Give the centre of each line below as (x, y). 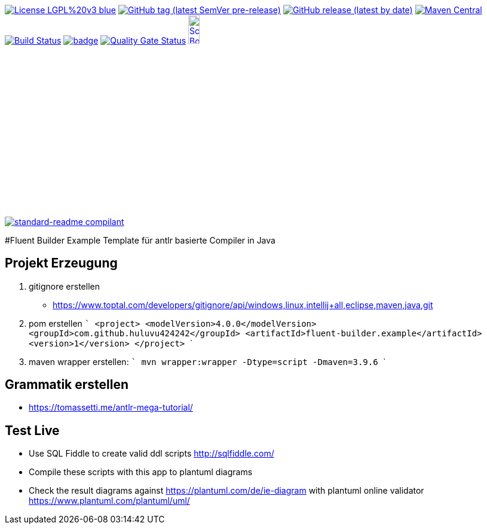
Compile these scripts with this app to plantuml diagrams (141, 472)
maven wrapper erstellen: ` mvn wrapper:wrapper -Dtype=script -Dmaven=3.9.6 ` (207, 361)
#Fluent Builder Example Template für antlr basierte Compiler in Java (140, 240)
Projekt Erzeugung (61, 263)
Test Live (32, 430)
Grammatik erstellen (67, 385)
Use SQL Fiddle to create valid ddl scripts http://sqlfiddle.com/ (151, 454)
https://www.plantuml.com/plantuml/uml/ (109, 501)
